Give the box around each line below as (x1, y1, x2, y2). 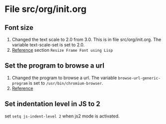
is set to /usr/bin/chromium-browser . (28, 80, 103, 86)
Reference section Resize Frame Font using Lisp (11, 47, 113, 53)
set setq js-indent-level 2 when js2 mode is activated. (4, 113, 120, 119)
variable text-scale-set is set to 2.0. (11, 42, 85, 48)
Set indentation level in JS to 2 (4, 100, 100, 108)
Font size (4, 23, 33, 32)
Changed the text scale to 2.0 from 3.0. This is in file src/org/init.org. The (11, 36, 162, 42)
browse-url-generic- (118, 76, 161, 81)
